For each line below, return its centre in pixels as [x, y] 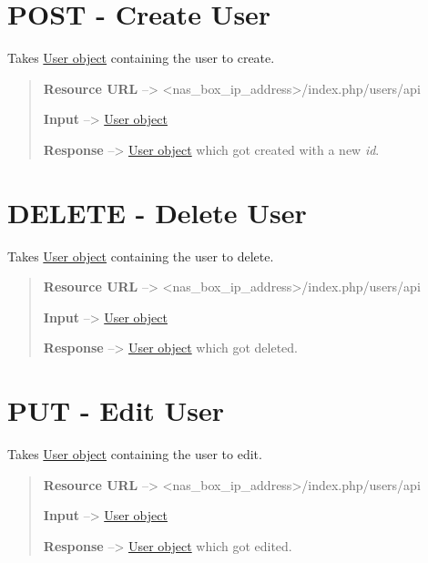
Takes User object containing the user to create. [141, 58]
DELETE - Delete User [157, 212]
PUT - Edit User [116, 410]
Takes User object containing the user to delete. [141, 256]
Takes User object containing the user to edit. [135, 454]
